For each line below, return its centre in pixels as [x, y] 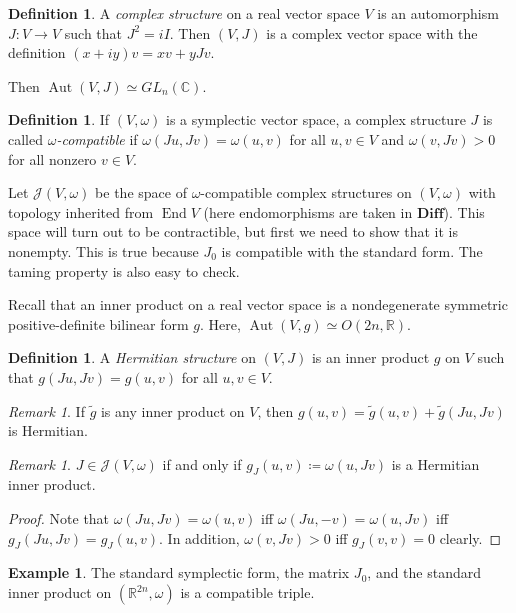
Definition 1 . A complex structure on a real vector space [184, 13]
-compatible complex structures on [306, 192]
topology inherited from [81, 211]
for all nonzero [52, 158]
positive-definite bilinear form [98, 323]
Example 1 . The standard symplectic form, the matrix [179, 572]
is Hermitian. [48, 430]
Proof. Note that [59, 518]
